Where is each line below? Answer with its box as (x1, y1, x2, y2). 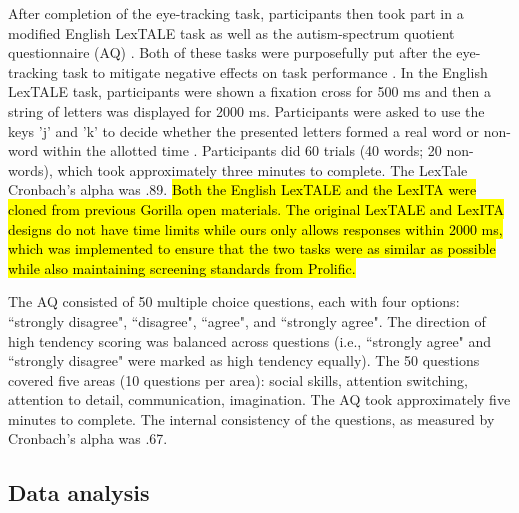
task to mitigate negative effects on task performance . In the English (62, 61, 488, 82)
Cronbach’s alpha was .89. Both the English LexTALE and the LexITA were (8, 179, 477, 200)
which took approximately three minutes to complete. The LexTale (57, 159, 468, 180)
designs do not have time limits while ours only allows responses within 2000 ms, (8, 218, 503, 239)
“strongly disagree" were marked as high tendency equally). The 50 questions (8, 350, 480, 371)
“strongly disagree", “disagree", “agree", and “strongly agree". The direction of (8, 310, 486, 331)
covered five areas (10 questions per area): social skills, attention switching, (8, 369, 468, 390)
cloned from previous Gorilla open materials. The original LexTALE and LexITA (8, 198, 504, 219)
